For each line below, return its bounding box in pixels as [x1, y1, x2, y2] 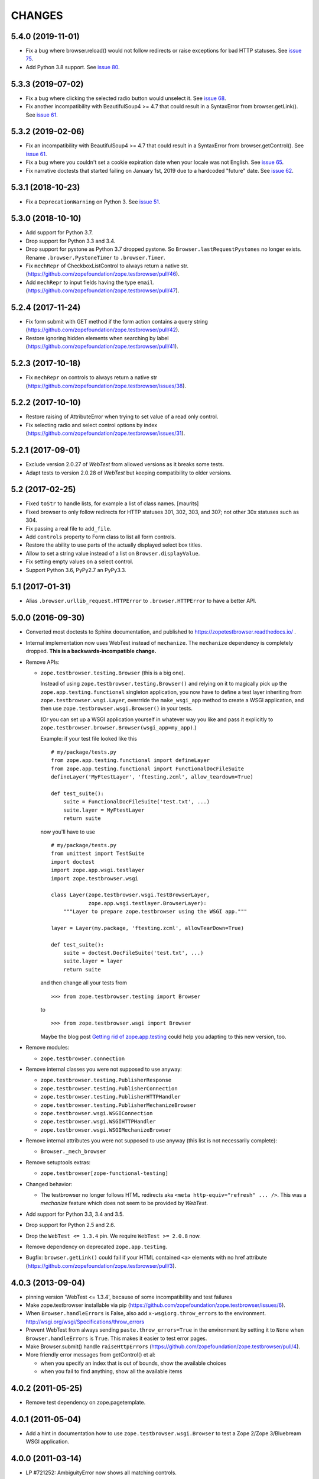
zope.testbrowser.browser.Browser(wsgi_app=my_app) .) [40, 724, 197, 731]
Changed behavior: [25, 1180, 73, 1187]
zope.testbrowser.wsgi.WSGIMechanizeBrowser [40, 1126, 172, 1133]
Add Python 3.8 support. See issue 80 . [25, 63, 121, 70]
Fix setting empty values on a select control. [25, 558, 134, 565]
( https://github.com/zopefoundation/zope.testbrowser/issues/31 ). [25, 430, 185, 437]
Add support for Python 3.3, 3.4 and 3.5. [25, 1210, 124, 1218]
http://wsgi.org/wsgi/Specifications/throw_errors [25, 1318, 145, 1325]
